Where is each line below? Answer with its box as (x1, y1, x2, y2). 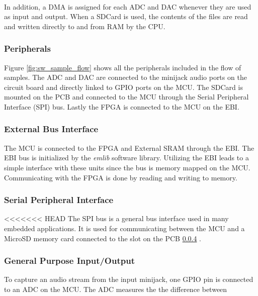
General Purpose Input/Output (4, 254, 135, 267)
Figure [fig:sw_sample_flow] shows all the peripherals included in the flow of (4, 62, 241, 72)
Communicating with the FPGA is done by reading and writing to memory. (4, 172, 237, 182)
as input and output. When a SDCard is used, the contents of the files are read (4, 11, 248, 22)
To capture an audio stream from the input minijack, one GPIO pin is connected (4, 274, 253, 284)
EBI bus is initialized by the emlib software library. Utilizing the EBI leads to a (4, 152, 249, 163)
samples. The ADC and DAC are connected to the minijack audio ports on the (4, 72, 247, 82)
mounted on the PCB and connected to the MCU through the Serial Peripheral (4, 91, 249, 102)
